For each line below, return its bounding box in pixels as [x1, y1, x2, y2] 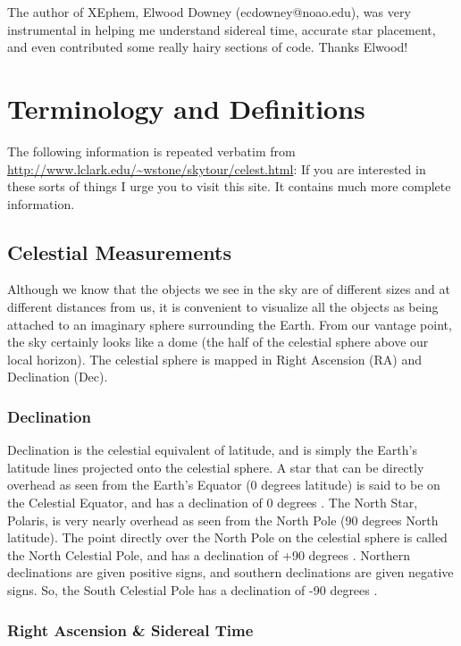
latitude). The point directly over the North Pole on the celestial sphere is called [7, 528, 448, 547]
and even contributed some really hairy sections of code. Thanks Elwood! [7, 38, 408, 56]
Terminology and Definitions [7, 89, 365, 126]
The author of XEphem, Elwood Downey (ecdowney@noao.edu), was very [7, 3, 411, 21]
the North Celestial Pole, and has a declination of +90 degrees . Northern [7, 545, 410, 564]
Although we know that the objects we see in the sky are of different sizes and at [7, 280, 450, 298]
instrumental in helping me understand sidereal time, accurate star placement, [7, 20, 436, 38]
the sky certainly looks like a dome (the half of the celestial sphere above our [7, 332, 429, 351]
